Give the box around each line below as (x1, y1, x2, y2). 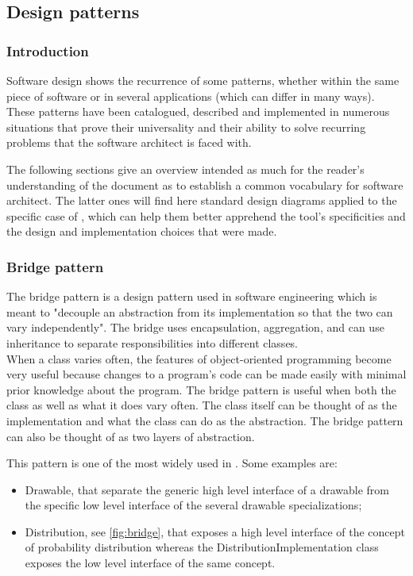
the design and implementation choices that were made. (6, 223, 277, 240)
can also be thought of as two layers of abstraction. (6, 428, 255, 444)
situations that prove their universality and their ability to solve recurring (6, 118, 366, 135)
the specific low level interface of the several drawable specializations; (25, 497, 362, 513)
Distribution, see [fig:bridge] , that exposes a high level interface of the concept (25, 523, 405, 540)
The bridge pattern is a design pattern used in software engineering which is (6, 288, 377, 305)
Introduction (6, 40, 89, 60)
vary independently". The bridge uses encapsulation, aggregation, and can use (6, 319, 384, 336)
